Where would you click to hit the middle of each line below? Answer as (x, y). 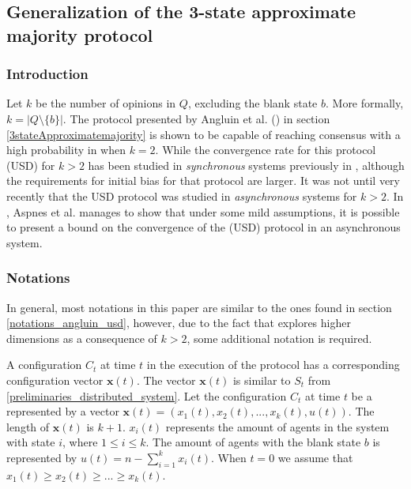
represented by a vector (63, 411)
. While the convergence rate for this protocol (266, 150)
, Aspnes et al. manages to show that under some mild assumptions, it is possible (203, 211)
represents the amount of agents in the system (277, 426)
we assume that (315, 457)
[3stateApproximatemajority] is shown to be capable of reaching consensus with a (204, 134)
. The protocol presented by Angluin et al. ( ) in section (196, 118)
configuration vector (55, 380)
